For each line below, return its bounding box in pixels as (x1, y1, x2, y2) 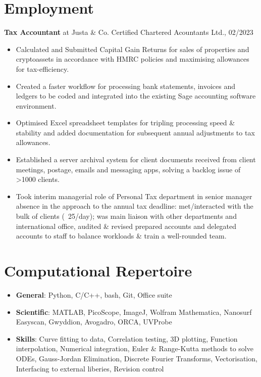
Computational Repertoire (4, 260, 192, 280)
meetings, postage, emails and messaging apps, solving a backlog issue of (16, 164, 241, 174)
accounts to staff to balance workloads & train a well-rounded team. (16, 230, 227, 241)
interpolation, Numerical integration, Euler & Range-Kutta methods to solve (16, 343, 253, 354)
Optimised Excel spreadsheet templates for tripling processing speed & (16, 117, 235, 128)
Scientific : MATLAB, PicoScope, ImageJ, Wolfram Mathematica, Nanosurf (16, 306, 252, 317)
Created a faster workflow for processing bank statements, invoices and (16, 80, 236, 91)
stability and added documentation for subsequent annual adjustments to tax (16, 127, 255, 137)
